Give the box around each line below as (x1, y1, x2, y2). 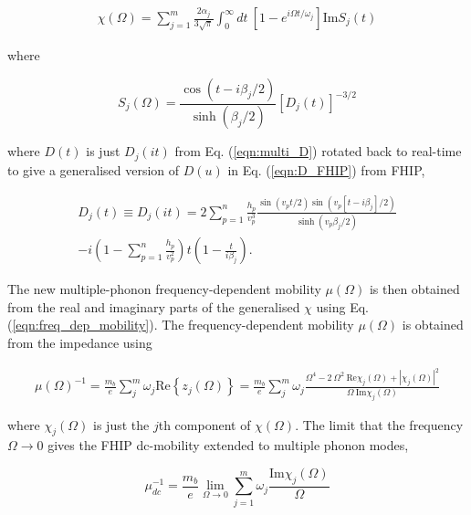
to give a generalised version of (7, 160, 180, 179)
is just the (93, 415, 150, 434)
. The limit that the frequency (295, 415, 464, 434)
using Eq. (316, 297, 369, 316)
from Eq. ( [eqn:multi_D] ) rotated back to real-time (174, 142, 462, 161)
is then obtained (369, 279, 460, 299)
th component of (158, 415, 251, 434)
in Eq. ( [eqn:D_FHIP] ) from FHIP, (227, 160, 425, 179)
